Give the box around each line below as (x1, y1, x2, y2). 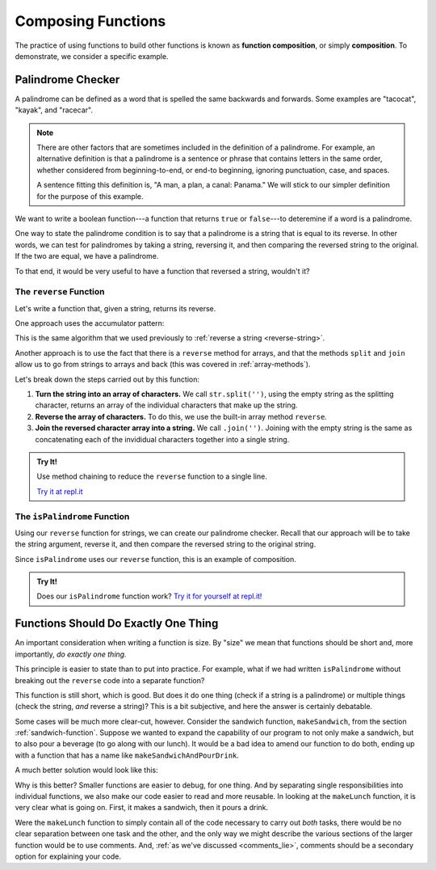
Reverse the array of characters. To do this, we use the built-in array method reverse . (35, 412, 327, 421)
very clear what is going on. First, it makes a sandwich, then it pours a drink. (15, 803, 269, 813)
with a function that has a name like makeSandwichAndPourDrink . (15, 750, 240, 760)
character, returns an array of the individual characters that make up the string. (35, 400, 298, 410)
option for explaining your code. (15, 851, 121, 861)
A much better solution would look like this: (15, 765, 159, 775)
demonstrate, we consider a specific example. (15, 51, 169, 61)
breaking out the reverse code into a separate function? (15, 675, 205, 685)
